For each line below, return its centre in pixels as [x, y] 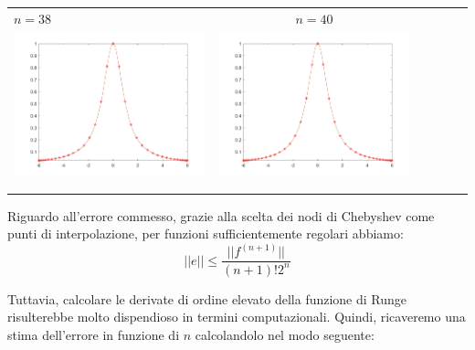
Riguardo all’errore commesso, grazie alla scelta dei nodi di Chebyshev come [221, 215]
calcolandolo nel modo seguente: [285, 334]
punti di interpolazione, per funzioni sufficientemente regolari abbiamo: [206, 233]
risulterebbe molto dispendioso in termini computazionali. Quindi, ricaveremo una [237, 317]
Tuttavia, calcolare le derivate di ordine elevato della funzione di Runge [207, 298]
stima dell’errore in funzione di [94, 334]
